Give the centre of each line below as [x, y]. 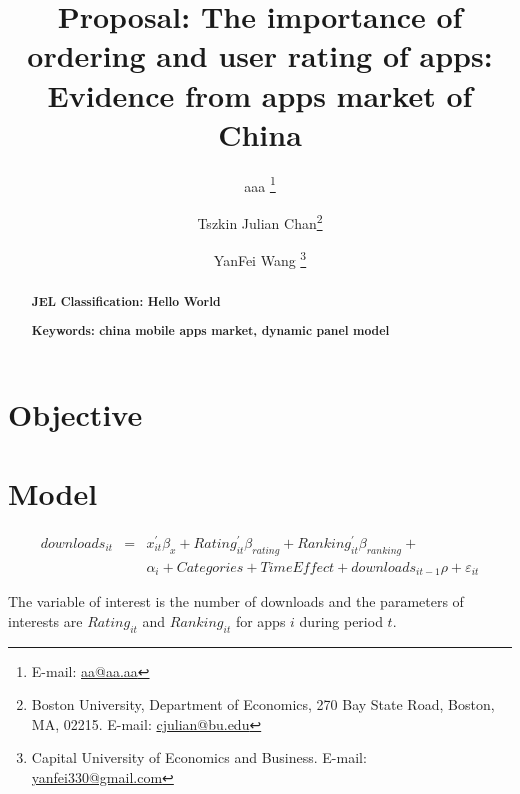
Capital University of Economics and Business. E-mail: [199, 757]
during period [341, 620]
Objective [75, 414]
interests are [45, 620]
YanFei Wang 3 [260, 258]
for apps [260, 620]
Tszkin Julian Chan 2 [260, 221]
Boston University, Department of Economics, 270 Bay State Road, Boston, [263, 704]
